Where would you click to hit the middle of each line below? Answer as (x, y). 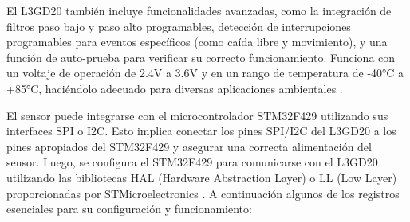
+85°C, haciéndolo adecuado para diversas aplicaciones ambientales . (175, 88)
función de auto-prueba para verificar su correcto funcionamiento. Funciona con (201, 57)
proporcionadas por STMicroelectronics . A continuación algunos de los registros (203, 193)
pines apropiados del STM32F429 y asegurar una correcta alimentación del (189, 146)
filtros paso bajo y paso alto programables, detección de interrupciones (179, 26)
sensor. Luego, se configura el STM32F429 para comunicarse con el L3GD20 (192, 162)
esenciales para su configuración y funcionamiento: (129, 209)
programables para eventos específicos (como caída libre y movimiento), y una (197, 42)
